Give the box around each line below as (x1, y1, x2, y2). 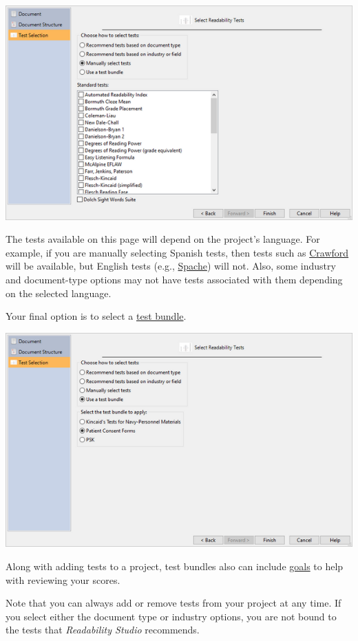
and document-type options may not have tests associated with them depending (6, 272, 343, 286)
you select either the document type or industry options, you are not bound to (6, 609, 337, 623)
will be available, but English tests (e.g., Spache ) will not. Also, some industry (6, 259, 336, 273)
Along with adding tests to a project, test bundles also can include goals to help (6, 559, 344, 573)
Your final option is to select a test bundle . (6, 309, 187, 323)
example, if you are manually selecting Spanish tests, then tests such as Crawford (6, 245, 349, 259)
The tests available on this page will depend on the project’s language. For (6, 232, 320, 246)
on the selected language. (6, 285, 112, 300)
